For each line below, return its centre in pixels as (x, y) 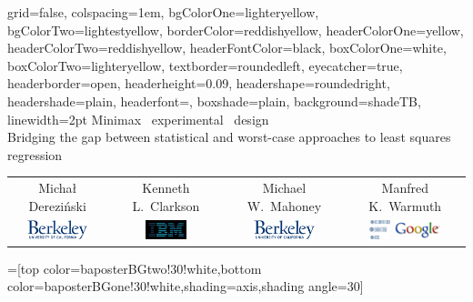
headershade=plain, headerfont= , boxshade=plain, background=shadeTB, (214, 101)
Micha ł (58, 188)
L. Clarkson (166, 205)
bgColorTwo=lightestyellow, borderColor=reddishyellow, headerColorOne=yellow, (236, 30)
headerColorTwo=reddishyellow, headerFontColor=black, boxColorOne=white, (227, 48)
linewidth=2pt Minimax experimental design (138, 119)
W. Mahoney (284, 205)
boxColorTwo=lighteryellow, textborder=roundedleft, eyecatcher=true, (205, 65)
